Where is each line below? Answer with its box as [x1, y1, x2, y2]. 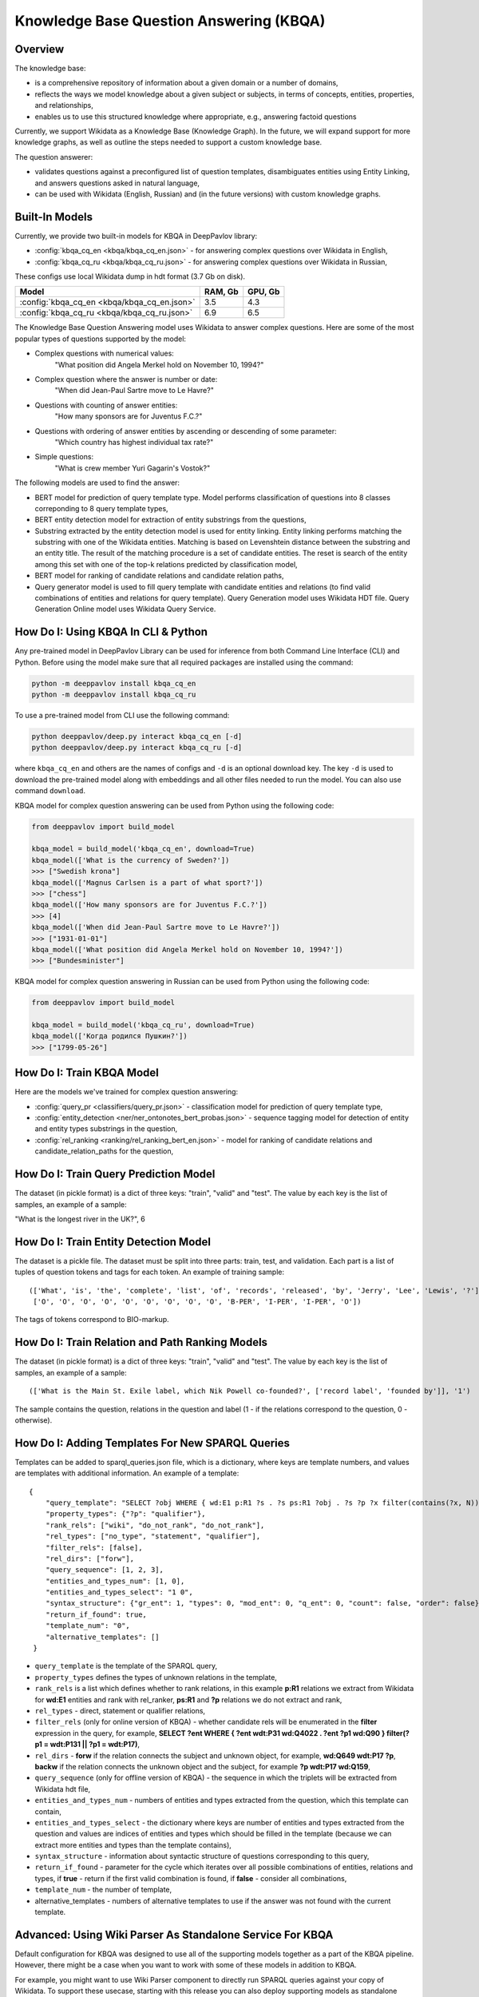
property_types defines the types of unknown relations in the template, [34, 1672, 277, 1681]
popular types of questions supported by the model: [14, 334, 187, 343]
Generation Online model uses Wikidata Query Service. [34, 604, 216, 614]
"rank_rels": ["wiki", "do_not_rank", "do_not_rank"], [45, 1520, 265, 1530]
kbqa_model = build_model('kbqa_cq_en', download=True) [31, 844, 255, 854]
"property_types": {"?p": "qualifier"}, [45, 1510, 207, 1519]
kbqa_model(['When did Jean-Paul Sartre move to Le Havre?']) [31, 923, 280, 932]
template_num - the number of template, [34, 1885, 172, 1895]
